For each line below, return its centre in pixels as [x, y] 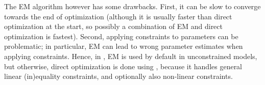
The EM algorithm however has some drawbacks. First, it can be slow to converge [132, 6]
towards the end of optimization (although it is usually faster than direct [118, 16]
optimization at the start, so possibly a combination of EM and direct [113, 26]
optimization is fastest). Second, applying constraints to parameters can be [121, 36]
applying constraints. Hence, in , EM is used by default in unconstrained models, [131, 56]
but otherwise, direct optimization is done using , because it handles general [123, 66]
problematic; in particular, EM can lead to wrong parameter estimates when [124, 46]
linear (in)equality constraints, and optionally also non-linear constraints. [118, 76]
